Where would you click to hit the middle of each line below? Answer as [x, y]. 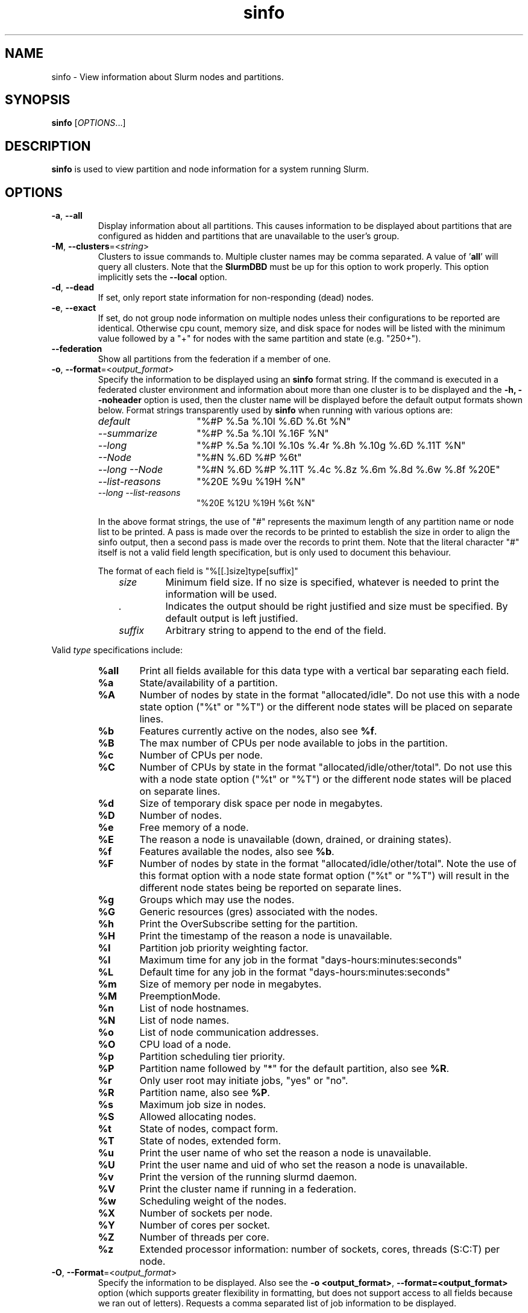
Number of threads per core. [204, 1237]
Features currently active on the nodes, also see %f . [258, 731]
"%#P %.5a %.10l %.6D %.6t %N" [274, 421]
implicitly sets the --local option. [162, 277]
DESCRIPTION [48, 146]
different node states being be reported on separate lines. [270, 888]
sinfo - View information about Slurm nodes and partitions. [168, 77]
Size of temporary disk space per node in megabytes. [261, 804]
